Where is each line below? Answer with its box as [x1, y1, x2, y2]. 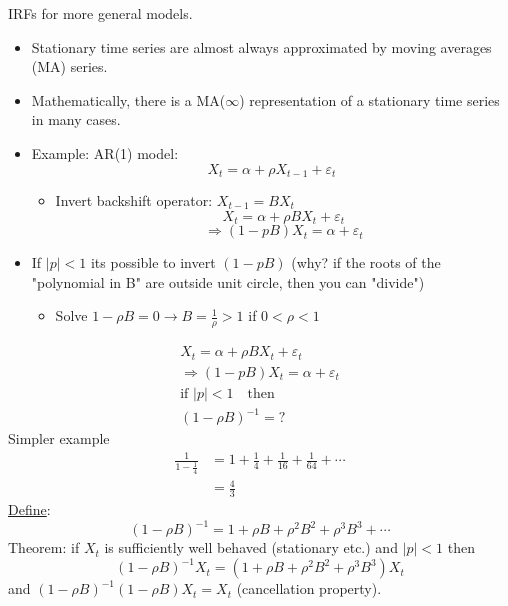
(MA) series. [31, 56, 108, 77]
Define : [8, 499, 51, 520]
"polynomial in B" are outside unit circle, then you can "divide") [31, 271, 425, 292]
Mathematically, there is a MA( [31, 89, 226, 110]
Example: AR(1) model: [31, 142, 179, 163]
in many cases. [31, 109, 121, 130]
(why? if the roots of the [291, 252, 441, 273]
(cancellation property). [236, 578, 382, 599]
